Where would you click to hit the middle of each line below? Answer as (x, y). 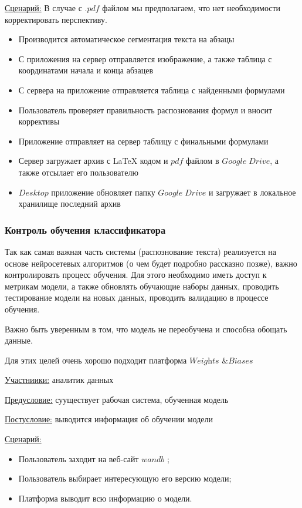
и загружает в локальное (252, 192)
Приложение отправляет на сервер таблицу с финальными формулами (143, 141)
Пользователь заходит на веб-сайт (79, 458)
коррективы (39, 121)
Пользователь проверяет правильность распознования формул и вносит (145, 110)
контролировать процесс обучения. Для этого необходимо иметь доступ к (136, 275)
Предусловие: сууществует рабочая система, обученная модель (117, 399)
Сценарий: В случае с (43, 8)
